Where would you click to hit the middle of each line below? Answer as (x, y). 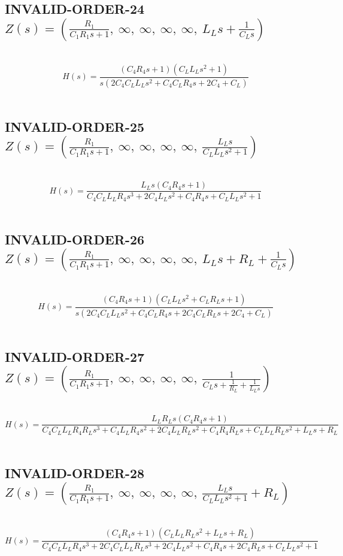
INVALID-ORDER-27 (75, 356)
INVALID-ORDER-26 (75, 239)
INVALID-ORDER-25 (75, 126)
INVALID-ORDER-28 (75, 472)
